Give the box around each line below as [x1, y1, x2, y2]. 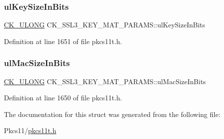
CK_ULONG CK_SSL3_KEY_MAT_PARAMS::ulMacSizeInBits [4, 76, 206, 86]
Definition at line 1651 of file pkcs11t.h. [4, 36, 122, 46]
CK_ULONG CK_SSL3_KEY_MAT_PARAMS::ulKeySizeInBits [4, 20, 205, 30]
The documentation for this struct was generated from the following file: [4, 109, 221, 119]
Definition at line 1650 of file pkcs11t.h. [4, 93, 122, 103]
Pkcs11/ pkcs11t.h [4, 125, 56, 136]
